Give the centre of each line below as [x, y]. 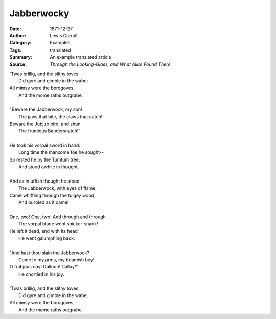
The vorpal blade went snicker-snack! [58, 224]
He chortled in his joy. [41, 274]
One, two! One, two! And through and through [57, 217]
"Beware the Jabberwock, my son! [46, 109]
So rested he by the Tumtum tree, [45, 159]
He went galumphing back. [47, 238]
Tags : [16, 50]
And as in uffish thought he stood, [45, 181]
